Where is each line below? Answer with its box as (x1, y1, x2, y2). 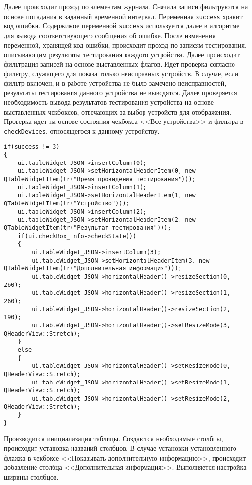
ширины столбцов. (4, 471, 59, 482)
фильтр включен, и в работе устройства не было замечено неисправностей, (4, 78, 227, 88)
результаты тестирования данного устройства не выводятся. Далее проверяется (4, 87, 237, 98)
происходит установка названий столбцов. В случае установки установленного (4, 443, 236, 453)
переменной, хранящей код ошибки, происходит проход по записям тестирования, (4, 40, 247, 50)
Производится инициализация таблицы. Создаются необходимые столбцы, (4, 433, 223, 444)
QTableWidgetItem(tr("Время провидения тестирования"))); (4, 176, 196, 183)
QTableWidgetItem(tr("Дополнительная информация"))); (4, 265, 182, 272)
